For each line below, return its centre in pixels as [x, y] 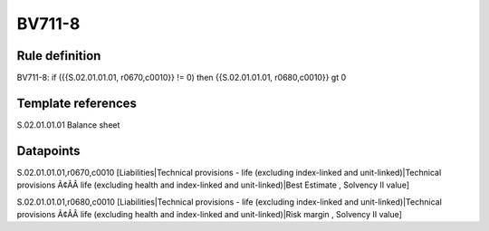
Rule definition [59, 56]
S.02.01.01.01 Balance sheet [68, 125]
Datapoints [48, 151]
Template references [77, 103]
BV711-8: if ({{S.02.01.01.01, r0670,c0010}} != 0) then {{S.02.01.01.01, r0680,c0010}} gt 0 [182, 78]
